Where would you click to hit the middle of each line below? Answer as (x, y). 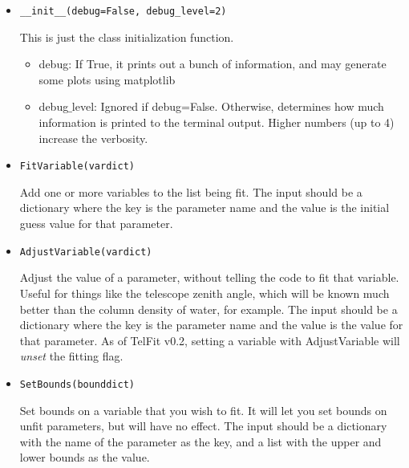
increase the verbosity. (93, 138)
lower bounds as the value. (85, 457)
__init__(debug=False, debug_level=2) (123, 11)
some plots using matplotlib (107, 79)
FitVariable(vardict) (77, 167)
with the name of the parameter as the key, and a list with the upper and (200, 441)
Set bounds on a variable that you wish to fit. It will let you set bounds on (203, 410)
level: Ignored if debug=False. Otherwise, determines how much (228, 106)
